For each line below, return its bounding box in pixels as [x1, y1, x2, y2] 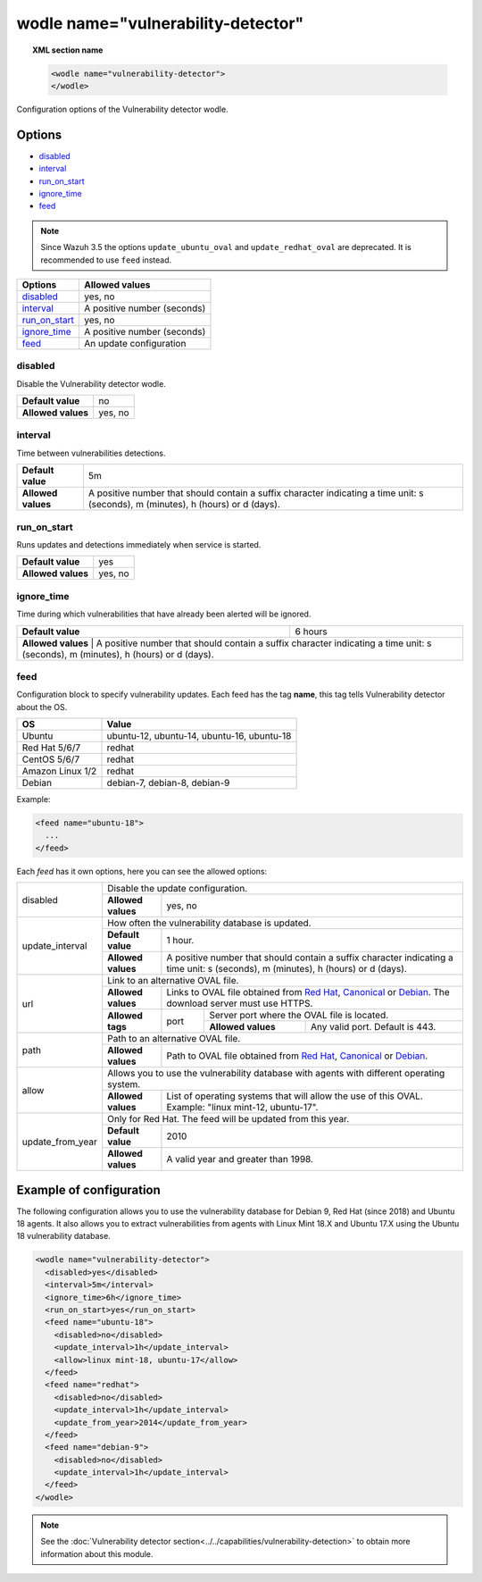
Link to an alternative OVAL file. [107, 975, 239, 987]
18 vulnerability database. [16, 1231, 111, 1242]
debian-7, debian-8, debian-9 [106, 777, 230, 790]
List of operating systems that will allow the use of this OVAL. [166, 1090, 423, 1102]
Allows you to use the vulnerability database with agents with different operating [107, 1067, 445, 1080]
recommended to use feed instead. [40, 255, 172, 265]
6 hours [295, 625, 328, 638]
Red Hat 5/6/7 [21, 741, 81, 754]
